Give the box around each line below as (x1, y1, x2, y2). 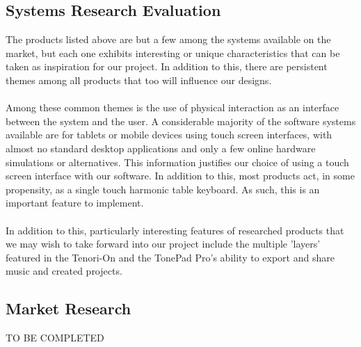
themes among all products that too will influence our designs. (6, 72, 272, 87)
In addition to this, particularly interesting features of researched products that (6, 223, 344, 237)
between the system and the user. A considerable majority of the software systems (6, 113, 356, 128)
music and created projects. (6, 264, 122, 278)
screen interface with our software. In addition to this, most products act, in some (6, 168, 355, 183)
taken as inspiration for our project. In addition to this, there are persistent (6, 59, 328, 74)
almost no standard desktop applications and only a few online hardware (6, 140, 316, 155)
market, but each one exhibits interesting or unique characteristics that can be (6, 45, 340, 60)
